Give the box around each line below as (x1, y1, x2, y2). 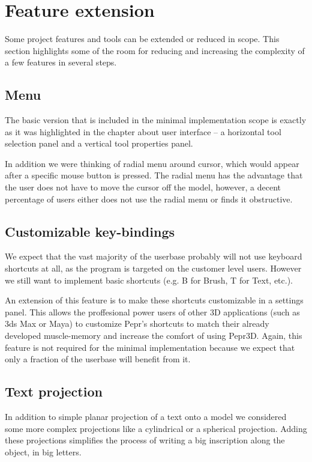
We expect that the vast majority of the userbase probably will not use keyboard (5, 250, 302, 263)
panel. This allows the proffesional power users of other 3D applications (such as (5, 305, 300, 318)
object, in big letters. (5, 445, 82, 458)
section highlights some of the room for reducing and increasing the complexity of (5, 44, 305, 56)
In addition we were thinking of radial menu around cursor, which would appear (5, 157, 299, 169)
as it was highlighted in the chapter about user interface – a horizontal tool (5, 125, 281, 138)
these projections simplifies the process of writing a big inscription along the (5, 434, 285, 446)
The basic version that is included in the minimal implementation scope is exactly (5, 114, 307, 126)
